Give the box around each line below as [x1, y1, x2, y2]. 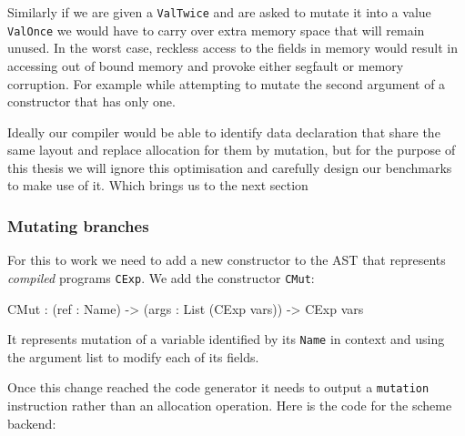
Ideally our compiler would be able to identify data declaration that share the [7, 122, 440, 141]
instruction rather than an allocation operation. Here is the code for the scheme [7, 396, 452, 415]
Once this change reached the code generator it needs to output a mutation [7, 378, 430, 397]
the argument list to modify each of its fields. [7, 347, 259, 366]
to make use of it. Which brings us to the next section [7, 176, 308, 195]
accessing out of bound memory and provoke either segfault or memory [7, 56, 404, 75]
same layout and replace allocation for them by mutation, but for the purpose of [7, 140, 456, 159]
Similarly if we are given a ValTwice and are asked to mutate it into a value [7, 3, 431, 21]
